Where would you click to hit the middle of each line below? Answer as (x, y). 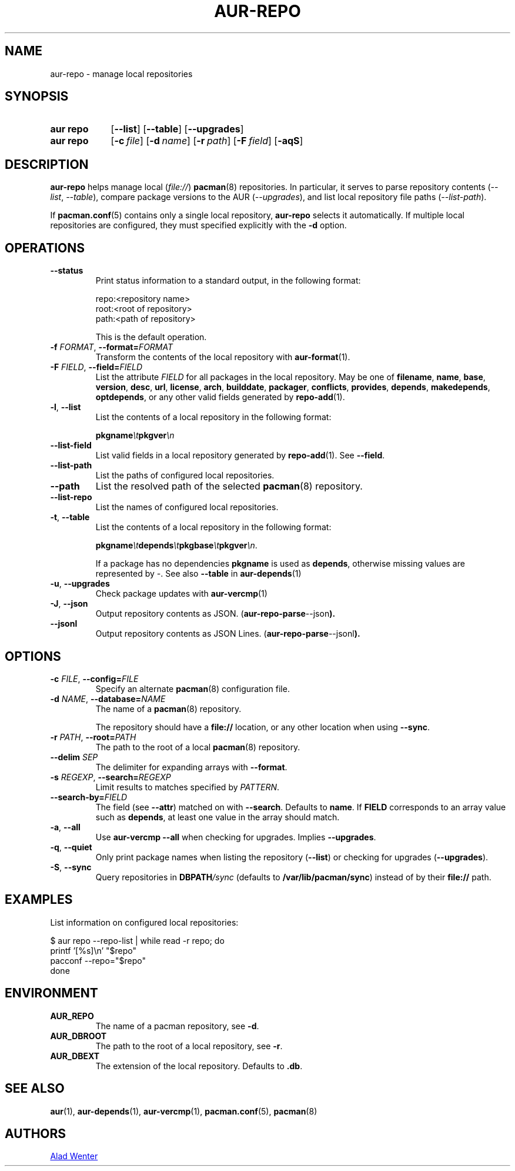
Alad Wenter (74, 1156)
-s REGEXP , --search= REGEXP (111, 777)
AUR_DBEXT (75, 1056)
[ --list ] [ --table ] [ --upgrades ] (177, 129)
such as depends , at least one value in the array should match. (218, 817)
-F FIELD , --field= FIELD (96, 367)
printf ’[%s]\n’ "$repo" (93, 950)
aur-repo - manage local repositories (121, 74)
